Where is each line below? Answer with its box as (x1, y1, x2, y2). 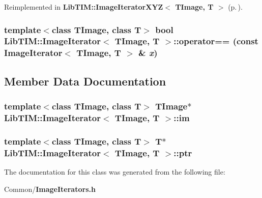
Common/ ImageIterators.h (4, 183, 96, 194)
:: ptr (173, 146, 192, 159)
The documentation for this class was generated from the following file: (4, 166, 225, 177)
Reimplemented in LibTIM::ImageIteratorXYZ (4, 2, 163, 12)
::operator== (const (173, 35, 258, 47)
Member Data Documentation (4, 73, 166, 89)
